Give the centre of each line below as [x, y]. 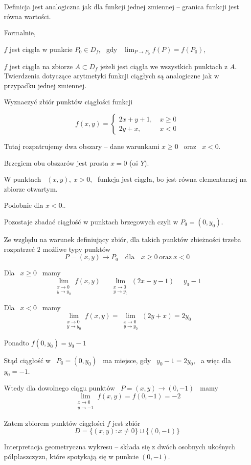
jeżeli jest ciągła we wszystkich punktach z [164, 66]
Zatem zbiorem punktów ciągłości [54, 423]
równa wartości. [27, 16]
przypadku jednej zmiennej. [45, 85]
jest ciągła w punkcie [41, 49]
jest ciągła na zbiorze [41, 66]
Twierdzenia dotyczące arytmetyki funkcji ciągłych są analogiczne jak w [112, 76]
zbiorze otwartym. [31, 188]
